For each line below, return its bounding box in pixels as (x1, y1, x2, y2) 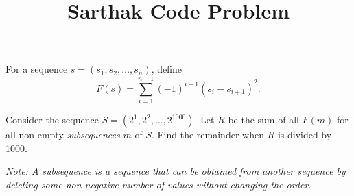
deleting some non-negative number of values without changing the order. (5, 177, 311, 191)
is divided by (277, 127, 332, 142)
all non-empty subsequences (5, 127, 120, 142)
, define (151, 62, 182, 76)
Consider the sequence (5, 112, 99, 127)
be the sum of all (228, 112, 299, 127)
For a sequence (5, 62, 68, 76)
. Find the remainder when (151, 127, 264, 142)
